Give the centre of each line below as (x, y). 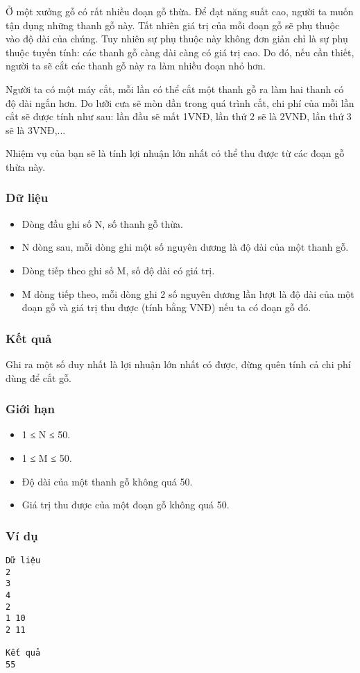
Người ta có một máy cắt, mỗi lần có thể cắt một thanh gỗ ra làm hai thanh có (175, 89)
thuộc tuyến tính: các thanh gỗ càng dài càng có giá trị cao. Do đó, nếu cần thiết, (180, 52)
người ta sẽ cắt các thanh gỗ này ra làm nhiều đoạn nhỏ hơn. (136, 66)
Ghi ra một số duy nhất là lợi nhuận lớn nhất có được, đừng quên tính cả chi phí (178, 364)
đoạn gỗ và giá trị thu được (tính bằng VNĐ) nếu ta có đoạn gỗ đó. (166, 307)
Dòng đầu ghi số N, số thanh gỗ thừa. (102, 223)
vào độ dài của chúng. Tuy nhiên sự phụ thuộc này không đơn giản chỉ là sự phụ (177, 39)
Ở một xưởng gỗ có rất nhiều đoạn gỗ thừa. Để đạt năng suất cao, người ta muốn (180, 11)
